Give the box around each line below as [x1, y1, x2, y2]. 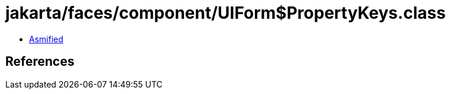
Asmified [29, 33, 64, 44]
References [5, 54, 75, 69]
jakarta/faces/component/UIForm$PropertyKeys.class [5, 3, 446, 23]
